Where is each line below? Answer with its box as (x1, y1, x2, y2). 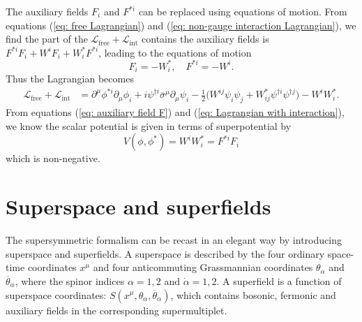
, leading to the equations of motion (98, 45, 252, 59)
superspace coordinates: (6, 287, 107, 302)
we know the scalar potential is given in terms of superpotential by (6, 118, 292, 133)
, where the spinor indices (15, 273, 125, 288)
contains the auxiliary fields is (142, 31, 269, 46)
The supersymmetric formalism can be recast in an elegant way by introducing (6, 233, 342, 247)
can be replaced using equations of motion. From (138, 4, 347, 18)
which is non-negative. (6, 151, 100, 166)
